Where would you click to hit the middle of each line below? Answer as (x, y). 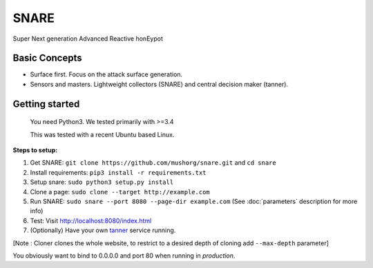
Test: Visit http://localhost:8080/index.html (91, 220)
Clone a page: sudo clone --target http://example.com (120, 192)
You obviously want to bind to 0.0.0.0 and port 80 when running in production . (124, 256)
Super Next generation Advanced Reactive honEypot (88, 39)
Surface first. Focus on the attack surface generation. (106, 74)
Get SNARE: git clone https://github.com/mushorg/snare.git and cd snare (153, 163)
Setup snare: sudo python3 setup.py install (102, 182)
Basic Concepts (47, 58)
